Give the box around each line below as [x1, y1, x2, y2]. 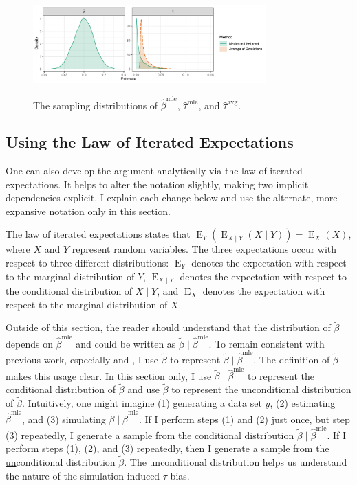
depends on [6, 336, 53, 350]
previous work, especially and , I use [6, 352, 158, 367]
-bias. [166, 468, 190, 482]
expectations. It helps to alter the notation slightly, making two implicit [6, 177, 309, 191]
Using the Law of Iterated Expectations [6, 131, 294, 153]
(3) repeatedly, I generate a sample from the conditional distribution [6, 427, 294, 442]
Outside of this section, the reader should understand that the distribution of [6, 320, 331, 335]
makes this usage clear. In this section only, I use [6, 368, 212, 383]
